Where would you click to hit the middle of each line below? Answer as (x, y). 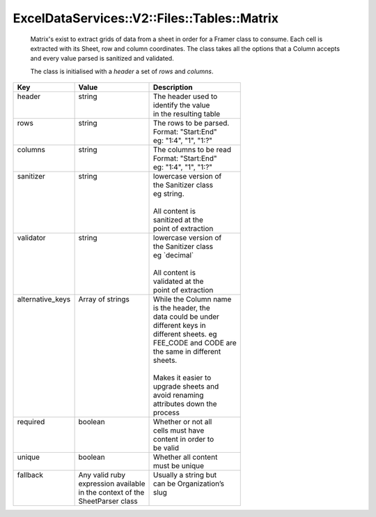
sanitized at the (178, 220)
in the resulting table (187, 114)
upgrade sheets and (186, 387)
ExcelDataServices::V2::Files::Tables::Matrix (146, 18)
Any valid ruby (102, 475)
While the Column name (193, 299)
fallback (30, 475)
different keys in (180, 326)
